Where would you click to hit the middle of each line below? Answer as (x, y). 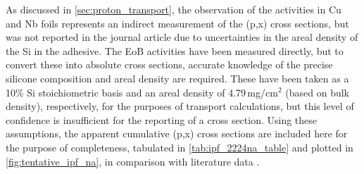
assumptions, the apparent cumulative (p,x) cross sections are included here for (177, 133)
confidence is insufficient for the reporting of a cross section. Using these (162, 119)
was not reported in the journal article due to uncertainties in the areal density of (182, 37)
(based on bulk (317, 92)
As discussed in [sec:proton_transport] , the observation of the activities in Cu (174, 9)
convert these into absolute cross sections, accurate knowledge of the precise (169, 64)
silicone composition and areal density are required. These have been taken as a (177, 78)
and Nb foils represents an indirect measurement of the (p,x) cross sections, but (177, 23)
